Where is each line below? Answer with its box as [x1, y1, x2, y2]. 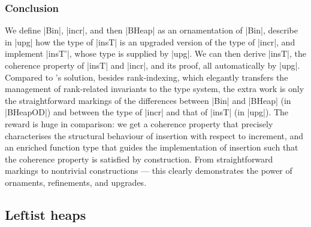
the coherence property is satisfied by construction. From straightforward [5, 152, 273, 165]
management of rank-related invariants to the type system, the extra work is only [5, 82, 304, 95]
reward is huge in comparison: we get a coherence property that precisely [5, 117, 273, 130]
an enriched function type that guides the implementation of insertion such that [5, 141, 298, 154]
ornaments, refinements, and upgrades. [5, 176, 147, 188]
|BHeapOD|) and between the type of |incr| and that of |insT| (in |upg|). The [5, 106, 289, 118]
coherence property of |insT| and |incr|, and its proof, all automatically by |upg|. [5, 59, 300, 71]
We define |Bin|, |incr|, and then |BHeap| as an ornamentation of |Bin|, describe [5, 24, 298, 36]
